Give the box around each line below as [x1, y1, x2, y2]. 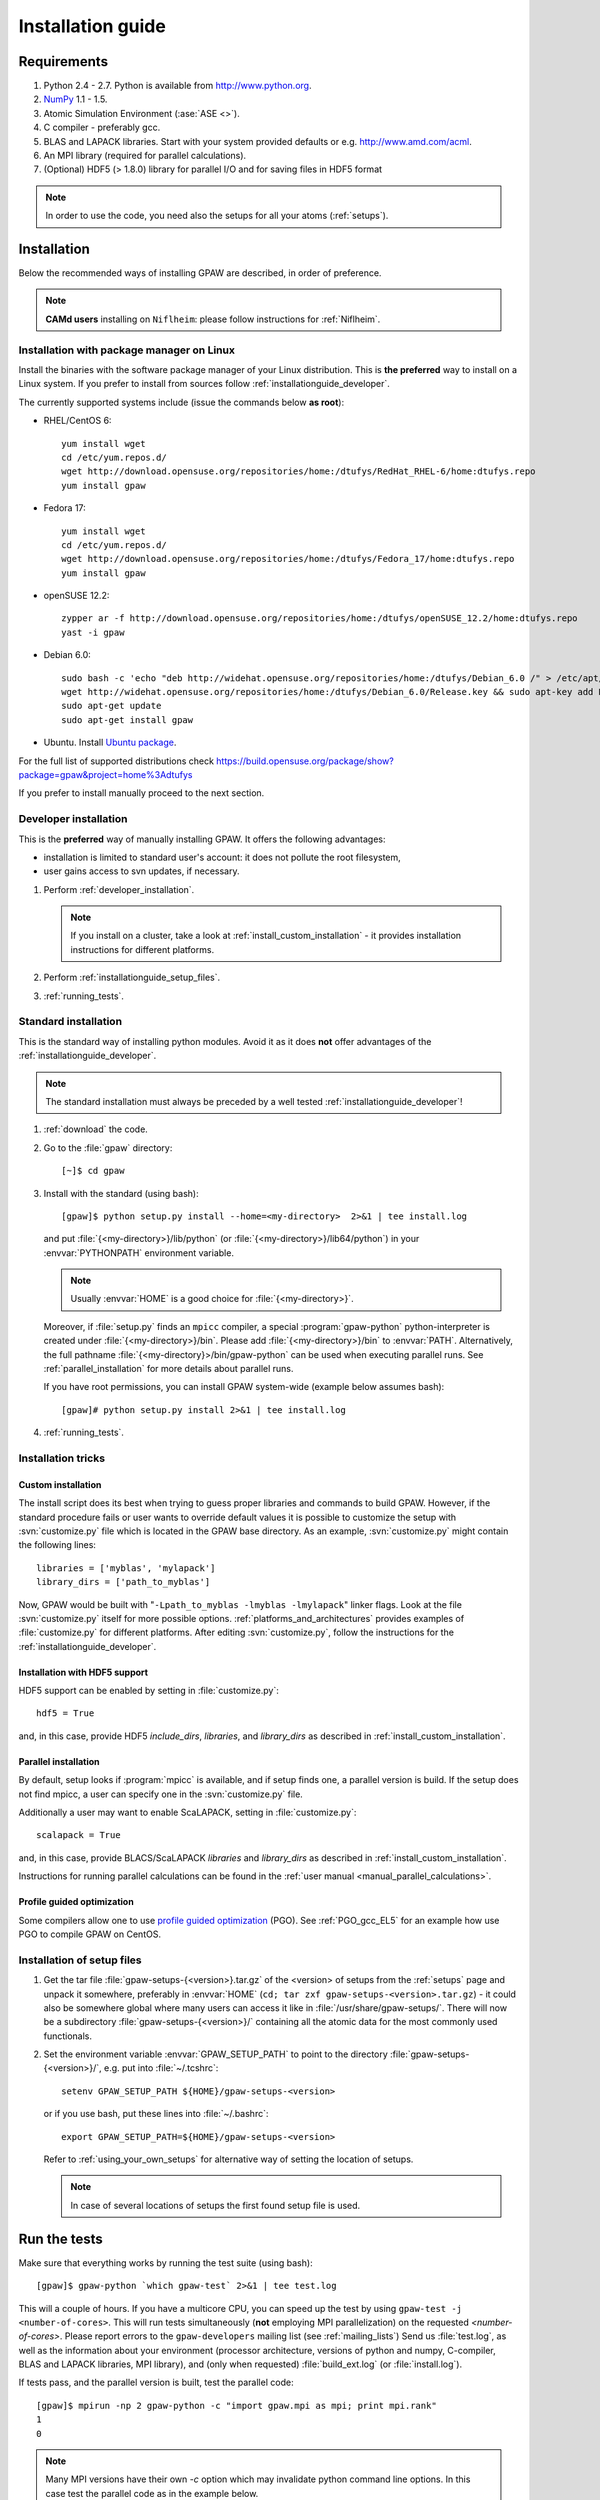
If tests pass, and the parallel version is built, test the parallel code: [18, 2376, 294, 2389]
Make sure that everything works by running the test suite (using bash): [18, 2256, 314, 2269]
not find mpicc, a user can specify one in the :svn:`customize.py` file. [18, 1788, 304, 1800]
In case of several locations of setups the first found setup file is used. [70, 2199, 361, 2211]
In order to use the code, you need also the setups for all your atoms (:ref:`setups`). [45, 210, 389, 222]
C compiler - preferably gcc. [43, 121, 161, 134]
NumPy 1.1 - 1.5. [43, 93, 108, 105]
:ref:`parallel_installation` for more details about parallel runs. [43, 1363, 294, 1375]
